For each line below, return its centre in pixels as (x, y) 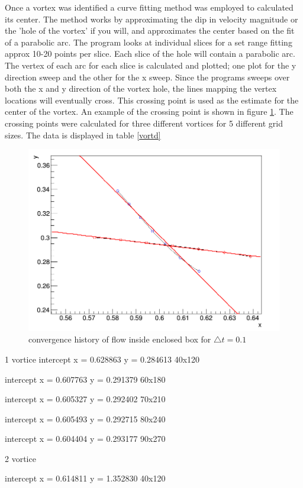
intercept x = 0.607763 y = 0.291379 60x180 (85, 379)
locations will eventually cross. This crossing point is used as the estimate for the (152, 100)
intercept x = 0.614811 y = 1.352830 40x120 (85, 478)
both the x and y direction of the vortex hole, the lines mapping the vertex (141, 88)
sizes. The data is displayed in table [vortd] (83, 135)
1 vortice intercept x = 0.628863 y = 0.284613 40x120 (102, 359)
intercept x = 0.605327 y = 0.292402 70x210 (85, 399)
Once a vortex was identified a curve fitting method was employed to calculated (149, 7)
